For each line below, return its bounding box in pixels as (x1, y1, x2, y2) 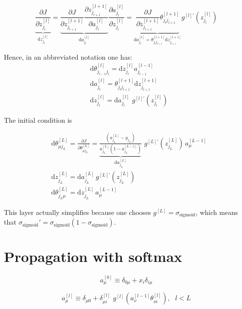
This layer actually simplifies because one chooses (4, 207, 151, 217)
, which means (195, 207, 238, 217)
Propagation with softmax (4, 246, 182, 266)
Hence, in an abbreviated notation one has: (4, 51, 132, 62)
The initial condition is (4, 114, 72, 125)
